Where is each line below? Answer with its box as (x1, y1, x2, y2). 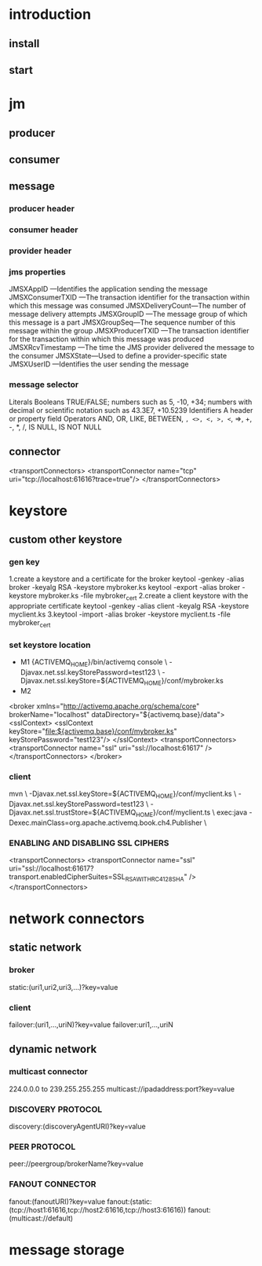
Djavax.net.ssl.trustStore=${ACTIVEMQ (9, 808, 136, 817)
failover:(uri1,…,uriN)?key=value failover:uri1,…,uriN (9, 1020, 173, 1029)
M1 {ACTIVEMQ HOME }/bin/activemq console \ (20, 657, 168, 669)
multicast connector (9, 1066, 89, 1077)
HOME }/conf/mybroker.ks (144, 676, 224, 687)
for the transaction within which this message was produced (9, 334, 205, 344)
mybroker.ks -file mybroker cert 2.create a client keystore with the (38, 591, 249, 602)
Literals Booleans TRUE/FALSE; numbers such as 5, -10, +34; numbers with (9, 397, 253, 407)
